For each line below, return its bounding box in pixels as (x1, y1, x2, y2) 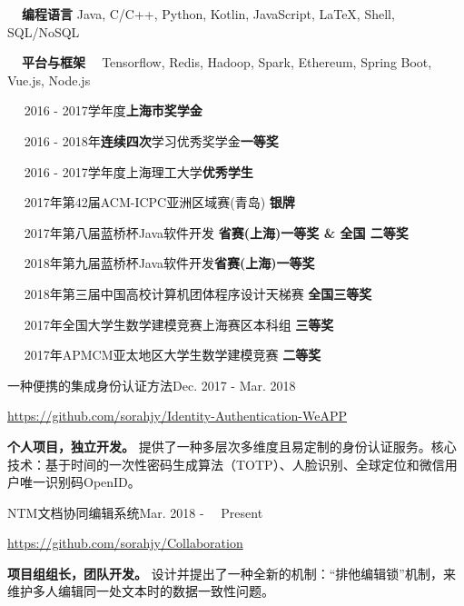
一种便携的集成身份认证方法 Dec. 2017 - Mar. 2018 (7, 375, 296, 394)
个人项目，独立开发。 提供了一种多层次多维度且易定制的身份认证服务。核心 (7, 436, 457, 455)
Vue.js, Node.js (7, 70, 91, 89)
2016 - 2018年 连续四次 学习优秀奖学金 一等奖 (24, 131, 279, 150)
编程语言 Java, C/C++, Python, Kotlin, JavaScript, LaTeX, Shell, (22, 5, 395, 23)
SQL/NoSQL (7, 22, 80, 41)
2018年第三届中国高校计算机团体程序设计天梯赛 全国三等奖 (24, 283, 372, 303)
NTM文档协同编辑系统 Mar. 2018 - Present (7, 502, 263, 522)
